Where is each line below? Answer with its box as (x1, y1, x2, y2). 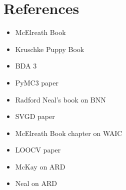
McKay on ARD (15, 161, 65, 171)
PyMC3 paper (15, 77, 58, 87)
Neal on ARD (15, 178, 57, 188)
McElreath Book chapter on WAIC (15, 127, 122, 138)
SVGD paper (15, 111, 55, 121)
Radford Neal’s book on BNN (15, 94, 106, 104)
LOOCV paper (15, 144, 61, 155)
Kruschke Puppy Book (15, 43, 84, 54)
